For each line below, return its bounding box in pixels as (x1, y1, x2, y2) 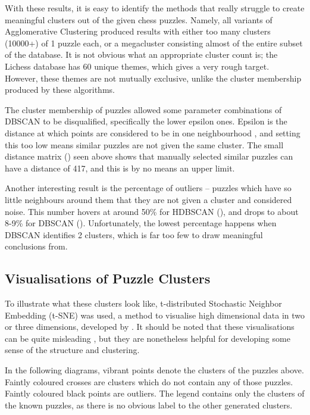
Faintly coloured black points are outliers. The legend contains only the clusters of (5, 387, 305, 400)
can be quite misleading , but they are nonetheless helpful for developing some (5, 332, 290, 344)
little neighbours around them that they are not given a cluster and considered (5, 193, 292, 205)
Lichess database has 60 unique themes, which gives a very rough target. (5, 60, 270, 72)
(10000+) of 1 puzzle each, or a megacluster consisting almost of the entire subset (5, 36, 303, 49)
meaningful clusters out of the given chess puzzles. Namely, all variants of (5, 13, 273, 26)
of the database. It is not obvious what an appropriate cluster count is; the (5, 48, 278, 61)
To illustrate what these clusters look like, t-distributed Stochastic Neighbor (5, 297, 282, 310)
